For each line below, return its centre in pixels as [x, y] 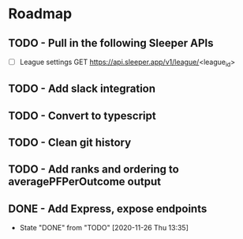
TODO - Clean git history [70, 142]
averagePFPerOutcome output [85, 182]
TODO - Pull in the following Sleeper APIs [111, 43]
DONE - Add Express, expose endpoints [108, 209]
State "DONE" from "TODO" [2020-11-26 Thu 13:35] [104, 228]
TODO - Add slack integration [82, 89]
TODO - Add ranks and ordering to [93, 170]
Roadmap [40, 14]
